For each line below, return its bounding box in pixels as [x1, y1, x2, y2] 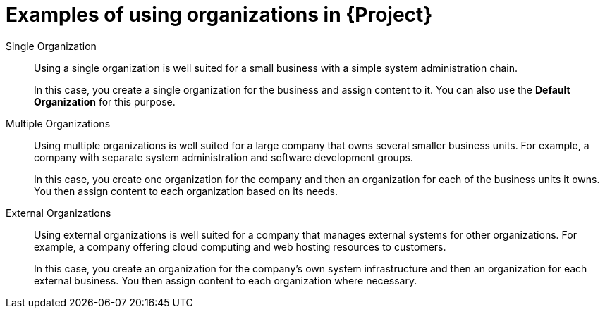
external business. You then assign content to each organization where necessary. [34, 274, 417, 287]
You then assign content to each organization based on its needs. [34, 184, 338, 197]
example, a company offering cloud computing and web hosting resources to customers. [34, 240, 446, 253]
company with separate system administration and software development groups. [34, 151, 413, 163]
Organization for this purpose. [34, 95, 176, 108]
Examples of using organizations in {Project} [6, 3, 433, 27]
